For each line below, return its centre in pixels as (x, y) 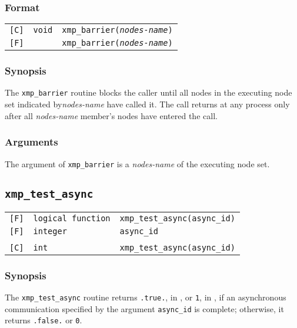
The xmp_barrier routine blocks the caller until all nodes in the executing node (148, 92)
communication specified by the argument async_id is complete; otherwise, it (144, 308)
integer (50, 231)
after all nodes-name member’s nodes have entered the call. (111, 115)
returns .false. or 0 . (44, 320)
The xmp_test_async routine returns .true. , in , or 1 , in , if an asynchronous (146, 297)
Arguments (31, 142)
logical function (72, 218)
